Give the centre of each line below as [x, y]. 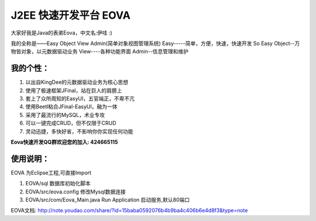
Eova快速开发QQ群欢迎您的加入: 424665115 [64, 142]
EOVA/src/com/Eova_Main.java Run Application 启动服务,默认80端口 [108, 200]
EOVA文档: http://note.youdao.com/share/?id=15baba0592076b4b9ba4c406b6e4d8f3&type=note [129, 210]
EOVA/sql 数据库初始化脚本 [58, 184]
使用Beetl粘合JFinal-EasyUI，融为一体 [71, 107]
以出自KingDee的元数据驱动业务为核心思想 [77, 82]
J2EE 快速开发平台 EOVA [71, 15]
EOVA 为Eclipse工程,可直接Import [51, 172]
